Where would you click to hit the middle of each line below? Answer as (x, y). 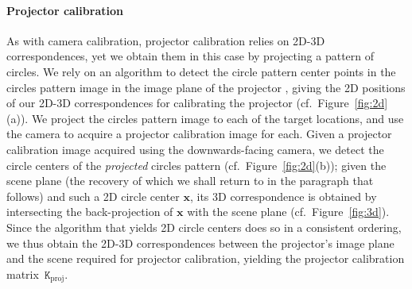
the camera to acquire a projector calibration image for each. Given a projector (199, 134)
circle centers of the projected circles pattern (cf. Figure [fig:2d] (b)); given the (196, 165)
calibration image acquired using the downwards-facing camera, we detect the (195, 149)
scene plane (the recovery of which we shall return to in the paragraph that (190, 181)
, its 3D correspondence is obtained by (283, 196)
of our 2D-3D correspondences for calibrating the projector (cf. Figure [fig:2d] (197, 103)
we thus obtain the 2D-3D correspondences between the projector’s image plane (200, 243)
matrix (23, 274)
